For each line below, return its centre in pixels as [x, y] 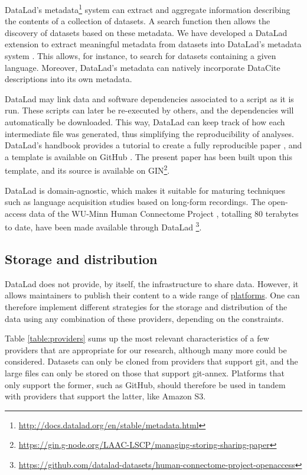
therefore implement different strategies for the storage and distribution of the [146, 307]
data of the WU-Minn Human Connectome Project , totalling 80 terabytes [164, 213]
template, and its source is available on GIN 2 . [87, 170]
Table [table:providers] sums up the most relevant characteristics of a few [137, 338]
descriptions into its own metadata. [68, 79]
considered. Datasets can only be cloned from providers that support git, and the [151, 361]
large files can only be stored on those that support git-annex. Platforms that [145, 373]
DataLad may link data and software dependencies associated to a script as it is [149, 98]
